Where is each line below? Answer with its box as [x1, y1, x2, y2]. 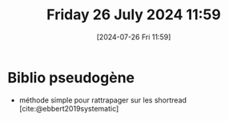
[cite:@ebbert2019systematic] [18, 103, 119, 113]
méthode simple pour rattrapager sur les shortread [18, 95, 187, 105]
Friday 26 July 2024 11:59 [46, 6, 221, 24]
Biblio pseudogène [7, 68, 135, 87]
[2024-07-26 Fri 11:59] [96, 32, 171, 42]
